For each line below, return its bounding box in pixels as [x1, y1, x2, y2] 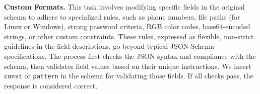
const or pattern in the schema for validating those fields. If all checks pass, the [4, 70, 253, 81]
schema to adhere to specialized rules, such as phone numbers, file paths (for [4, 11, 240, 22]
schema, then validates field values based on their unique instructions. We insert [4, 60, 251, 71]
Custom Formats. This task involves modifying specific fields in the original [4, 2, 245, 12]
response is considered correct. [4, 80, 98, 90]
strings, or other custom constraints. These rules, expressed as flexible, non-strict [4, 31, 254, 41]
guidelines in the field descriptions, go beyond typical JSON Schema [4, 41, 214, 51]
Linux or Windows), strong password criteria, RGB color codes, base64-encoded [4, 21, 250, 32]
